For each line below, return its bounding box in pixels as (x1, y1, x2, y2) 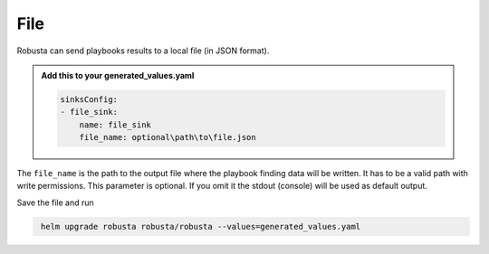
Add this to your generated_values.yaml (41, 70, 195, 80)
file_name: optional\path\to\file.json (79, 132, 257, 143)
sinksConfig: (60, 94, 118, 104)
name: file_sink (79, 119, 151, 130)
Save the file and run (16, 197, 94, 208)
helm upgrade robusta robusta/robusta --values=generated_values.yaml (41, 221, 361, 231)
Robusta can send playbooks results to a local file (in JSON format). (16, 45, 270, 56)
